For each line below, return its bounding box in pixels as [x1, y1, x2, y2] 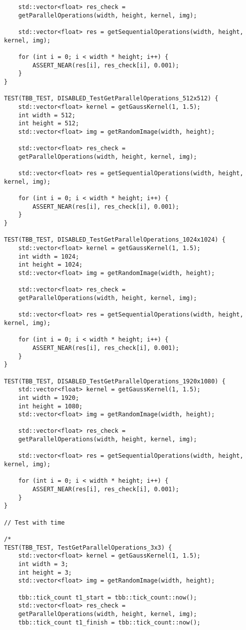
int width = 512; [18, 111, 76, 119]
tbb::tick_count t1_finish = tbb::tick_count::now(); [18, 619, 201, 626]
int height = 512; [18, 120, 79, 127]
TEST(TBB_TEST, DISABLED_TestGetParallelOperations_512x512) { [4, 95, 219, 102]
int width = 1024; [18, 253, 79, 260]
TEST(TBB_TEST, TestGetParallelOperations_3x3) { [4, 544, 172, 551]
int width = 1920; [18, 394, 79, 401]
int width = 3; [18, 560, 68, 568]
